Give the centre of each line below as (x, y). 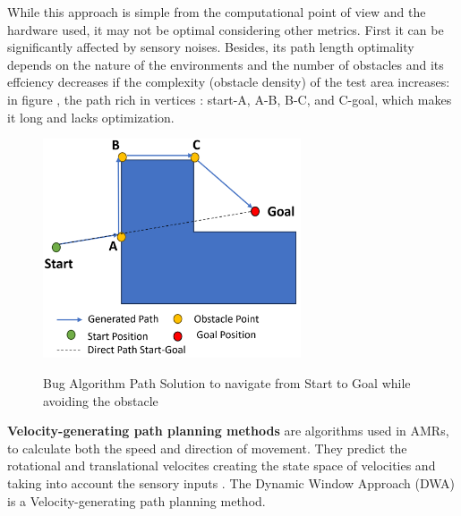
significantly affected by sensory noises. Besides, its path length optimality (211, 47)
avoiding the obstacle (101, 400)
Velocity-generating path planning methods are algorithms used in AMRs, (228, 431)
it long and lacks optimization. (91, 117)
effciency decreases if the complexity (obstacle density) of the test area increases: (229, 82)
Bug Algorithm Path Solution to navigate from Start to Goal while (227, 383)
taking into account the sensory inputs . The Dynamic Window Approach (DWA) (231, 482)
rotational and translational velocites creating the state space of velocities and (222, 465)
